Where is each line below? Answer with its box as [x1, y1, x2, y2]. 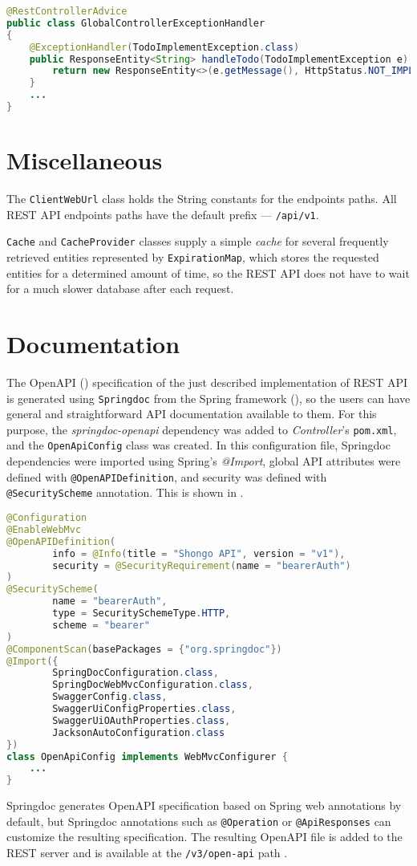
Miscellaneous [6, 144, 163, 177]
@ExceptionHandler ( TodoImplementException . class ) [29, 41, 300, 53]
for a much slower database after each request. [6, 280, 234, 297]
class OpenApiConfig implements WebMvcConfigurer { [6, 750, 288, 762]
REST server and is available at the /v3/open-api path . [6, 844, 288, 860]
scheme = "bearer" [52, 619, 151, 631]
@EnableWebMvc [6, 523, 82, 535]
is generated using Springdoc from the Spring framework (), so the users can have [6, 389, 411, 406]
